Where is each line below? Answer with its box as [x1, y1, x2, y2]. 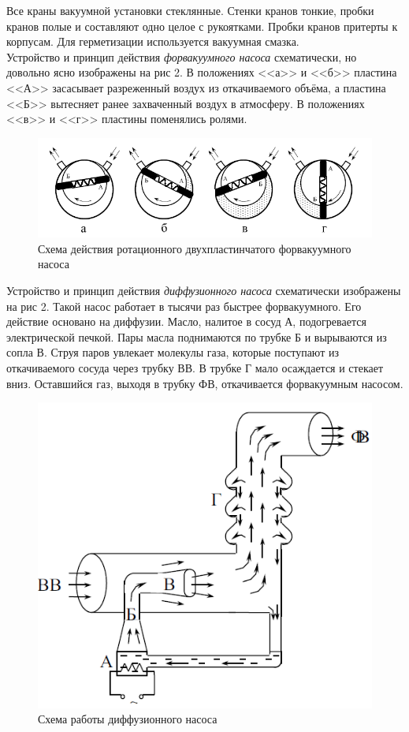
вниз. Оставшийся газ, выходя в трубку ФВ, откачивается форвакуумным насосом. [6, 375, 403, 391]
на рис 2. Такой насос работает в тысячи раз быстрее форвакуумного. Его [6, 297, 362, 314]
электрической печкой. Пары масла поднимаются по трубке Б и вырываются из [6, 328, 387, 345]
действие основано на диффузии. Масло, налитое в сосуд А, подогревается [6, 313, 366, 330]
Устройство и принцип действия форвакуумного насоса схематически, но [6, 48, 357, 65]
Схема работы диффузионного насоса [38, 711, 218, 727]
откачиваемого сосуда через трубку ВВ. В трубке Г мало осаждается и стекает [6, 359, 384, 375]
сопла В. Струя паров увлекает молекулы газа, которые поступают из [6, 344, 339, 360]
